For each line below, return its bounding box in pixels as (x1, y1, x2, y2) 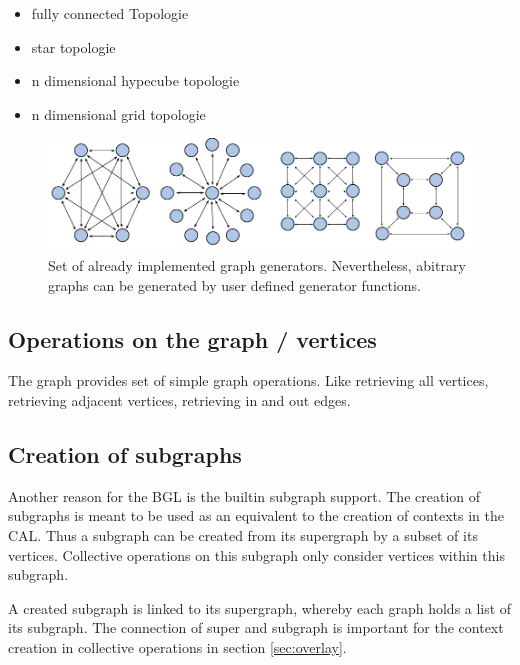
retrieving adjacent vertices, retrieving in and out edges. (8, 389, 351, 410)
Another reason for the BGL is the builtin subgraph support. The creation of (8, 485, 481, 506)
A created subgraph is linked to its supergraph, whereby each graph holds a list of (8, 597, 512, 618)
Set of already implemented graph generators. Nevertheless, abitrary (48, 255, 466, 275)
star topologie (31, 36, 116, 57)
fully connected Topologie (31, 3, 189, 23)
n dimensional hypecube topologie (31, 70, 240, 91)
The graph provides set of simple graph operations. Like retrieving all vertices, (8, 370, 489, 391)
